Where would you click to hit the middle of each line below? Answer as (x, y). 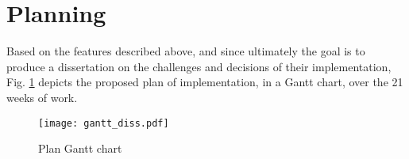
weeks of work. (42, 97)
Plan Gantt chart (80, 148)
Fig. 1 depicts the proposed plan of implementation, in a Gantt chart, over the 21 (205, 82)
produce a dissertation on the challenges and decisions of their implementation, (199, 66)
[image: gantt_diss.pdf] (104, 123)
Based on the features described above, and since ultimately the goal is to (186, 51)
